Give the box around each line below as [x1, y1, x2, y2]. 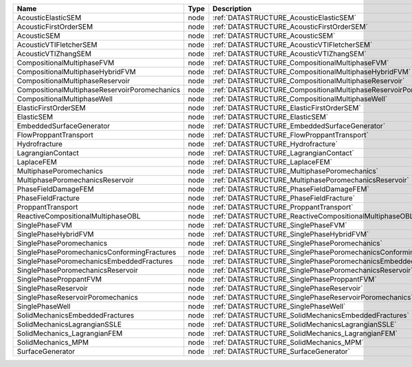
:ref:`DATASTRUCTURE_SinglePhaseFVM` [212, 221, 347, 230]
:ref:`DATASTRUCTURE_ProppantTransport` [212, 203, 354, 212]
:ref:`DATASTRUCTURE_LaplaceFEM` [212, 157, 332, 166]
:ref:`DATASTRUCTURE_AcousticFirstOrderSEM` [212, 22, 369, 31]
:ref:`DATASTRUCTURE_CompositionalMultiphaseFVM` [212, 58, 389, 67]
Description [212, 4, 252, 13]
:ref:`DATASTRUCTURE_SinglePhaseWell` [212, 302, 346, 311]
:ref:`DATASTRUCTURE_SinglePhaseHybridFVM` [212, 230, 369, 238]
